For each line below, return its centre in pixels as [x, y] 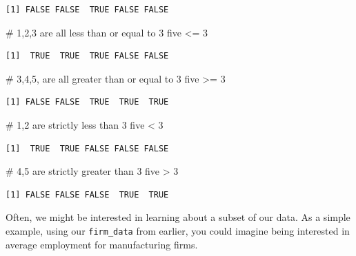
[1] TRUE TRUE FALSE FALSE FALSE [87, 148]
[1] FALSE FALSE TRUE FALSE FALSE [87, 10]
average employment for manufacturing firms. [102, 244]
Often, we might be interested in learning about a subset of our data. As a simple [178, 217]
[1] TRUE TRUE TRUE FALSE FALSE [87, 56]
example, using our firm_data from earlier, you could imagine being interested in [178, 230]
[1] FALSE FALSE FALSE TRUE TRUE [87, 194]
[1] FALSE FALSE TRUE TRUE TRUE [87, 102]
